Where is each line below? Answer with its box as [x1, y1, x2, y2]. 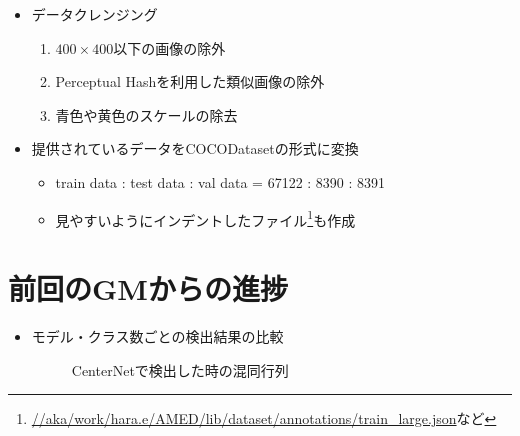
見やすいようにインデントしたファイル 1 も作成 [55, 206, 356, 230]
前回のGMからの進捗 [8, 268, 288, 308]
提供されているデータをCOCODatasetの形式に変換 [31, 138, 359, 159]
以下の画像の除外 [113, 37, 226, 58]
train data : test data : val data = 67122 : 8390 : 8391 [55, 171, 386, 192]
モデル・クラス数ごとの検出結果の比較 [31, 325, 284, 346]
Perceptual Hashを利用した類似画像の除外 [55, 71, 325, 92]
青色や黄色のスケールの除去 [55, 104, 238, 125]
